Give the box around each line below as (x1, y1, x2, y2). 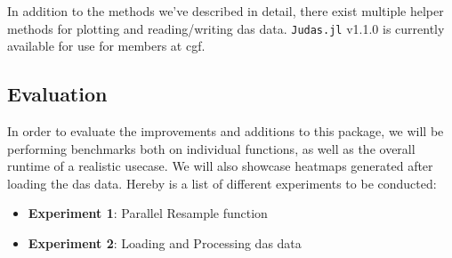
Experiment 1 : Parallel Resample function (28, 204, 268, 222)
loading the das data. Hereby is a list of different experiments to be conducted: (7, 173, 437, 192)
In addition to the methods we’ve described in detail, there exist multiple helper (7, 2, 444, 20)
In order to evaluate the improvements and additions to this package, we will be (7, 122, 444, 141)
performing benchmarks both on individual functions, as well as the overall (7, 139, 416, 157)
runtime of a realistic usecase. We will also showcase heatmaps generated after (7, 157, 433, 175)
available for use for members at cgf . (7, 36, 206, 55)
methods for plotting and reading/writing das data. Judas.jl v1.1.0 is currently (7, 19, 445, 37)
